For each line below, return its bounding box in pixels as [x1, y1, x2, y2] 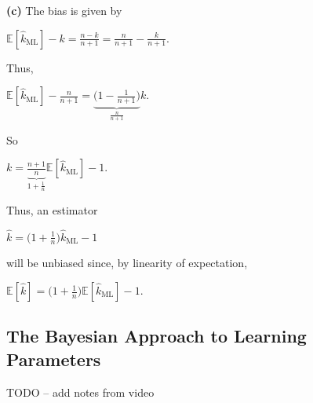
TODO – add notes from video [6, 383, 155, 400]
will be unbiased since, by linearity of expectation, [6, 255, 248, 271]
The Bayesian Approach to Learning [6, 324, 307, 348]
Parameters [6, 346, 101, 371]
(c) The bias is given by [6, 2, 122, 18]
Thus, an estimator [6, 201, 98, 218]
